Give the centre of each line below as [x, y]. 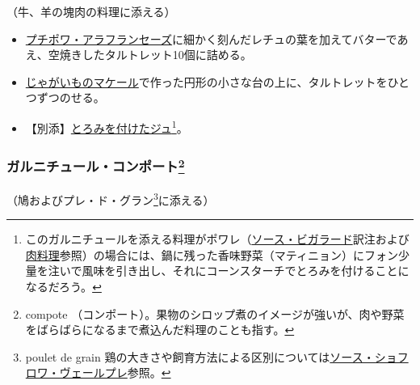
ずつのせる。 [71, 97]
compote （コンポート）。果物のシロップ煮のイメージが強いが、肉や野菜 [215, 313]
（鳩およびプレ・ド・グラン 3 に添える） [111, 198]
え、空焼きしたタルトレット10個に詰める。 [139, 55]
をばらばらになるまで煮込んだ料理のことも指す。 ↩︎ [160, 330]
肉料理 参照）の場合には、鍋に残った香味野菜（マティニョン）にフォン [212, 254]
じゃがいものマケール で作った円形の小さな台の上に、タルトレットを [206, 81]
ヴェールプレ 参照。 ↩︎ [115, 372]
